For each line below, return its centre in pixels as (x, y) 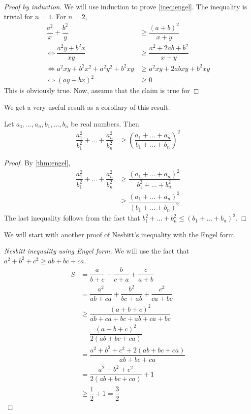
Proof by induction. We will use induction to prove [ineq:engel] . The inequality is (125, 6)
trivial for (18, 16)
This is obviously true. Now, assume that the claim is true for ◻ (102, 90)
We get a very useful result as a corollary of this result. (87, 107)
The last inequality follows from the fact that (72, 218)
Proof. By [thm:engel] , (37, 163)
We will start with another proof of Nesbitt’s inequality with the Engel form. (120, 234)
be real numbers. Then (105, 123)
